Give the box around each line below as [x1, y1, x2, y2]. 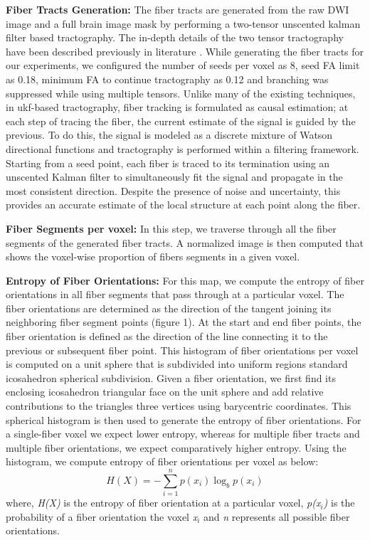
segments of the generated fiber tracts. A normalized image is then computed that [6, 235, 364, 250]
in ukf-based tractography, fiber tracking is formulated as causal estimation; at [6, 100, 349, 115]
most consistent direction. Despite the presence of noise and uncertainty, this [6, 183, 341, 198]
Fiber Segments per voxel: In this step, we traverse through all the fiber [6, 221, 337, 235]
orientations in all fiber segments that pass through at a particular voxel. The [6, 287, 344, 302]
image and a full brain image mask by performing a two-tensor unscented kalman [6, 16, 361, 31]
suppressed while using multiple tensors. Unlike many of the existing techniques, [6, 85, 356, 100]
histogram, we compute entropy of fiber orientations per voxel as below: [6, 454, 319, 469]
